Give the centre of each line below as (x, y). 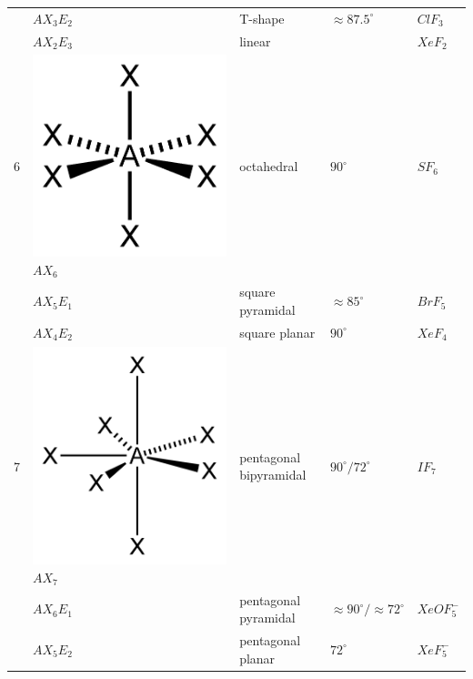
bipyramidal (273, 475)
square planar (277, 332)
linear (255, 41)
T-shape (262, 18)
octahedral (269, 166)
